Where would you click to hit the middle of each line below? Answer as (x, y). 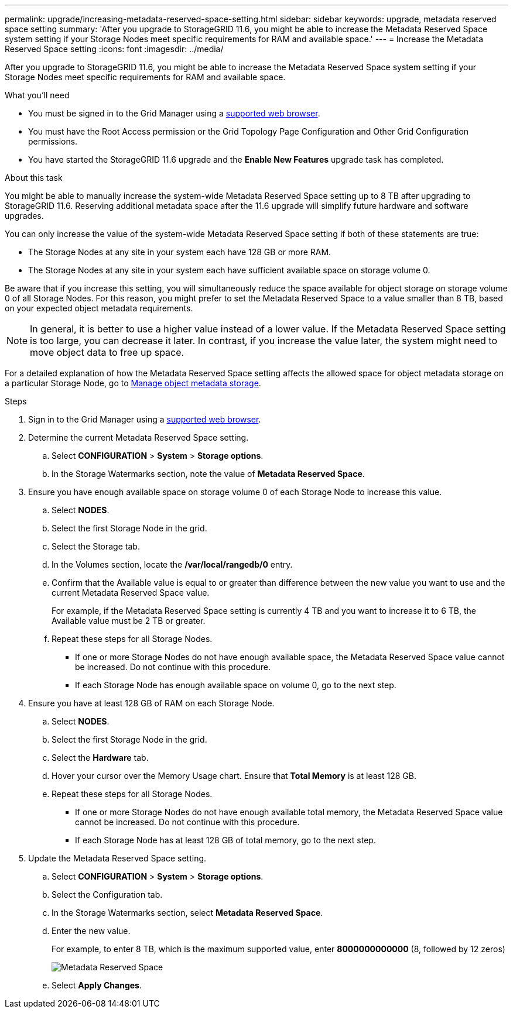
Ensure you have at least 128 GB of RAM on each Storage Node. (151, 703)
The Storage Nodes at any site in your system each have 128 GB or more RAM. (180, 252)
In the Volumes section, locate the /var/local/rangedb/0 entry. (172, 564)
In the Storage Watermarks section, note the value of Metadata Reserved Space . (208, 474)
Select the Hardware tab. (100, 758)
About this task (34, 178)
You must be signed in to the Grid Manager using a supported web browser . (174, 113)
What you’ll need (37, 95)
